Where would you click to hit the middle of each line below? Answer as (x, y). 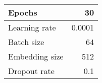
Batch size (26, 42)
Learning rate (32, 27)
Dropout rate (31, 71)
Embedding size (36, 56)
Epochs (23, 12)
